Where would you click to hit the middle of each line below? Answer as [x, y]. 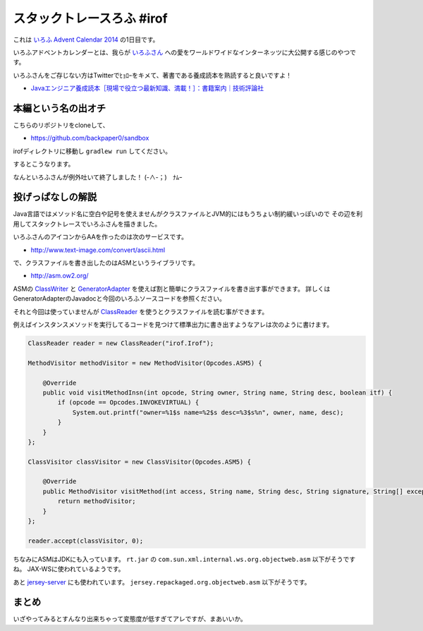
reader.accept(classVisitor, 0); [86, 541]
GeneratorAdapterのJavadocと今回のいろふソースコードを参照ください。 [119, 299]
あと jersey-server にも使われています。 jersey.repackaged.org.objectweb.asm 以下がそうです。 [162, 582]
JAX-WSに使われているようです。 [76, 569]
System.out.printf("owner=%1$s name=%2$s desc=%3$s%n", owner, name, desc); [208, 412]
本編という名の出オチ [59, 108]
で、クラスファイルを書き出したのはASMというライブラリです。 [106, 263]
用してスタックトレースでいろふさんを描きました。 [87, 224]
